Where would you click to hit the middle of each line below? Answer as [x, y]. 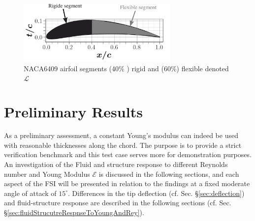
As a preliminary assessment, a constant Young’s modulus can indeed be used [121, 135]
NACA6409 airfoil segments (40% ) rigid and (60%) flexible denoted [126, 68]
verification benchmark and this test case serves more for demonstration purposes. [128, 154]
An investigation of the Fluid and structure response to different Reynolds [116, 164]
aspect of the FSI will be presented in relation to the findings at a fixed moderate [127, 183]
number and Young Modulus [47, 174]
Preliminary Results [73, 112]
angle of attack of [30, 193]
